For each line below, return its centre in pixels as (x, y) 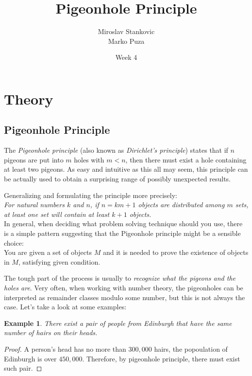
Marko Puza (126, 41)
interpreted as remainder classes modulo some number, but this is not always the (125, 297)
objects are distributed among (181, 205)
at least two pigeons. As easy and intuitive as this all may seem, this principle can (126, 169)
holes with (89, 159)
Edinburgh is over (30, 358)
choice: (14, 242)
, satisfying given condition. (59, 261)
